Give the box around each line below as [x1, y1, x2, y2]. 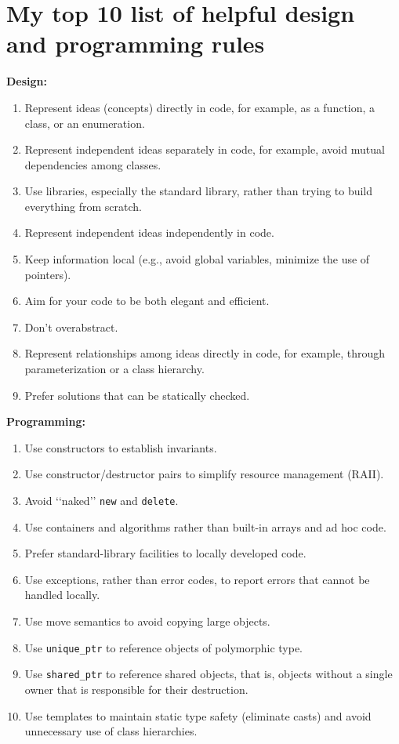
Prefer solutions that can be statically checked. [24, 387, 250, 403]
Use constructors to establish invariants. [24, 439, 217, 455]
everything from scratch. [24, 198, 142, 214]
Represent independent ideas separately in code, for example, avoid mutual [24, 141, 385, 158]
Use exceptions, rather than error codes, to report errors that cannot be [24, 571, 370, 587]
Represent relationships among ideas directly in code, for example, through [24, 345, 386, 361]
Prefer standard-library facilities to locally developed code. [24, 545, 307, 561]
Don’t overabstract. [24, 318, 118, 335]
